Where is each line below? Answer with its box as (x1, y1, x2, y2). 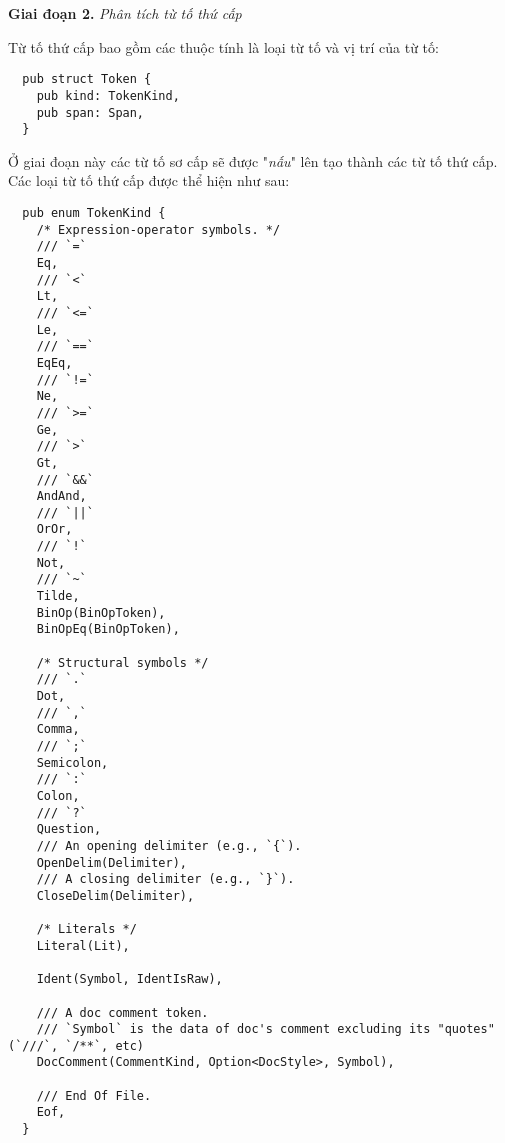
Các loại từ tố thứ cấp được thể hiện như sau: (8, 170, 290, 191)
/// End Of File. (36, 1088, 152, 1103)
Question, (36, 822, 102, 837)
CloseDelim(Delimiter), (36, 888, 195, 903)
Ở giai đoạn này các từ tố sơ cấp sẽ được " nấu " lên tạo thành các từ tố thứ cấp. (8, 150, 498, 171)
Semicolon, (36, 755, 109, 770)
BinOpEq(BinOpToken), (36, 622, 180, 637)
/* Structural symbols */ (36, 655, 209, 670)
